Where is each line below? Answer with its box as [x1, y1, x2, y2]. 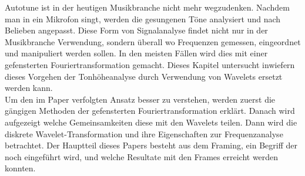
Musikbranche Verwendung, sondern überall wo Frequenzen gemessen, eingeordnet [5, 35, 301, 48]
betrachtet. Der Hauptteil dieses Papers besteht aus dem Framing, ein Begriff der [5, 139, 297, 151]
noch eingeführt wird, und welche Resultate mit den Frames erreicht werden [5, 150, 279, 163]
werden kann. [5, 82, 53, 94]
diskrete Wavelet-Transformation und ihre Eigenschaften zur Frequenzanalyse [5, 127, 283, 140]
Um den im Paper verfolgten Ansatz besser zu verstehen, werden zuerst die [5, 93, 276, 105]
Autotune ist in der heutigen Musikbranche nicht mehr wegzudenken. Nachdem [5, 1, 290, 13]
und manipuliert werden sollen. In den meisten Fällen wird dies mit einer [5, 47, 268, 59]
